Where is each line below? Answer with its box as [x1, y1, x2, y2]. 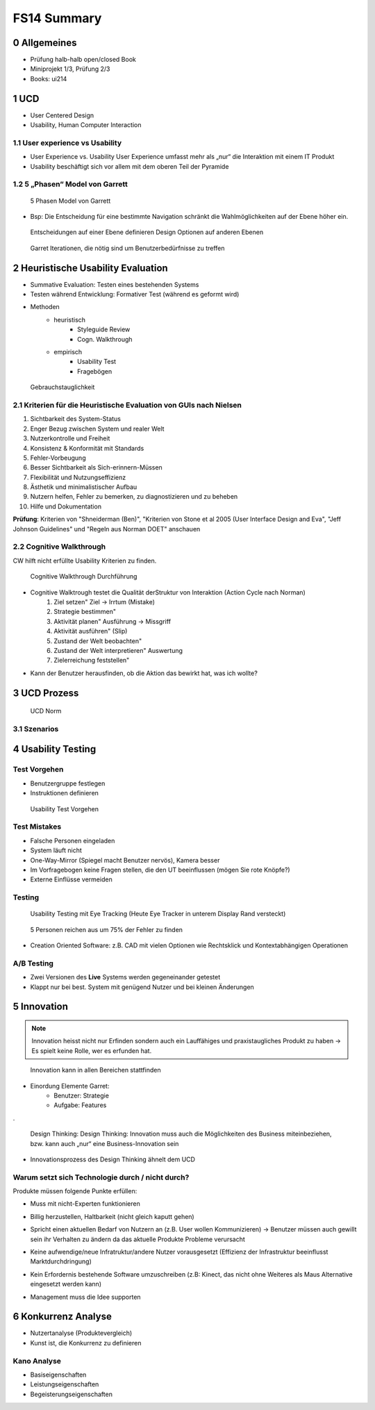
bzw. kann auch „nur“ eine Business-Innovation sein [30, 1139, 179, 1147]
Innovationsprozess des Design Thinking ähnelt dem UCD [30, 1155, 196, 1163]
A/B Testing [12, 959, 53, 968]
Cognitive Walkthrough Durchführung [30, 572, 137, 581]
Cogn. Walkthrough [77, 335, 133, 343]
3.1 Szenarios [12, 724, 59, 733]
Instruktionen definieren [30, 789, 99, 797]
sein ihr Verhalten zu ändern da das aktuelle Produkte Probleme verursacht [30, 1235, 246, 1243]
